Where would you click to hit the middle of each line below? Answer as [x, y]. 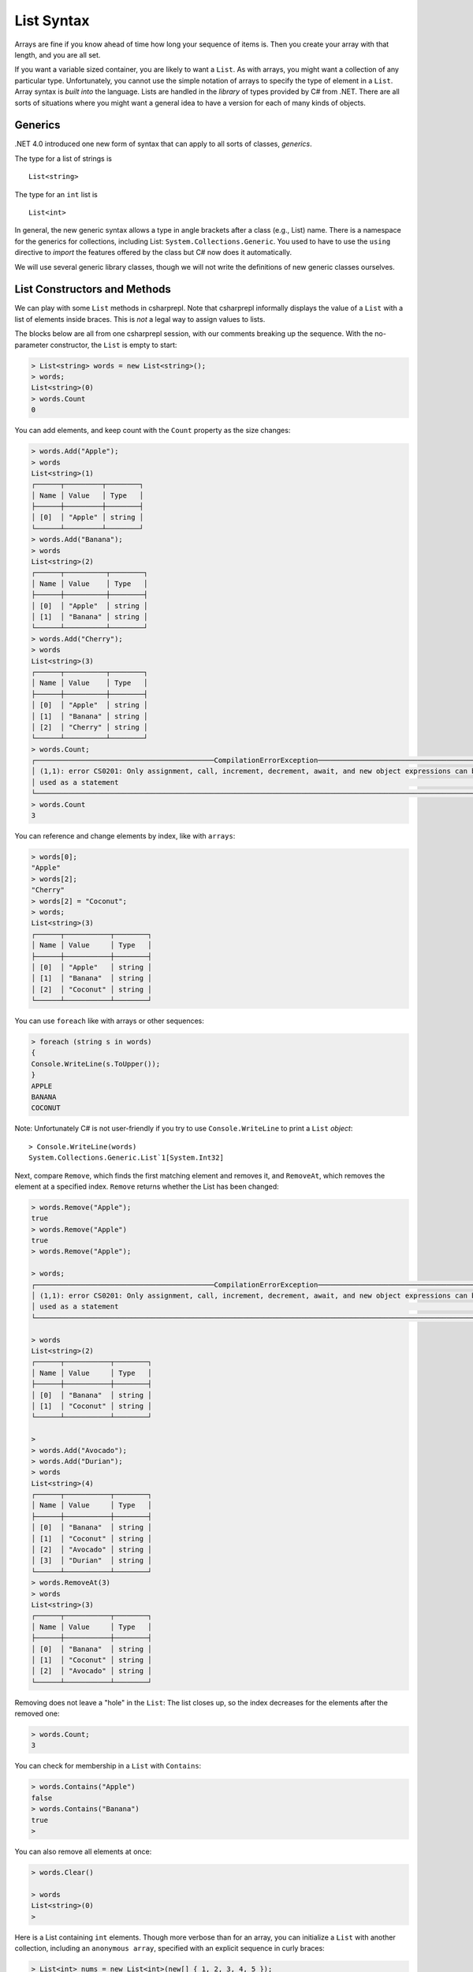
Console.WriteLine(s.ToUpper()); [96, 1064]
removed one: [37, 1714]
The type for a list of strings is [63, 159]
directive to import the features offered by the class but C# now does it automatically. [153, 252]
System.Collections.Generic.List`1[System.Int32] [127, 1158]
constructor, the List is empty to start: [114, 345]
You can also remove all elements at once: [83, 1851]
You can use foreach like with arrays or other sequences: [109, 1021]
